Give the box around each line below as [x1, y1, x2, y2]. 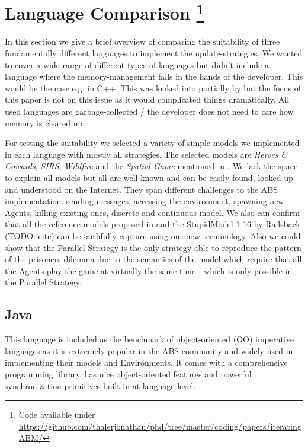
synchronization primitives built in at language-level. [5, 379, 196, 392]
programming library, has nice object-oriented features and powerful [5, 367, 252, 380]
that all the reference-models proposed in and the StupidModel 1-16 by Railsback [5, 218, 300, 230]
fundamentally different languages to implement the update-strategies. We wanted [5, 47, 303, 59]
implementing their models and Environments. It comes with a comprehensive [5, 356, 288, 368]
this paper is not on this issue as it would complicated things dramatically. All [5, 93, 290, 106]
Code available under [18, 408, 95, 421]
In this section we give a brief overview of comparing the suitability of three [5, 35, 280, 47]
